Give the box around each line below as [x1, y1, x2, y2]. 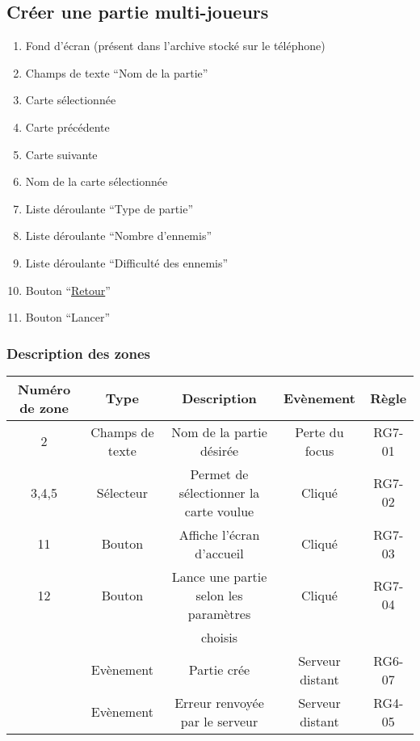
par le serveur [180, 711, 258, 730]
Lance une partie [171, 566, 267, 586]
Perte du [295, 422, 344, 441]
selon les [195, 585, 243, 604]
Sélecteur [96, 482, 148, 502]
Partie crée [188, 660, 250, 680]
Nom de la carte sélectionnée [25, 173, 168, 190]
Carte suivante [25, 145, 98, 162]
